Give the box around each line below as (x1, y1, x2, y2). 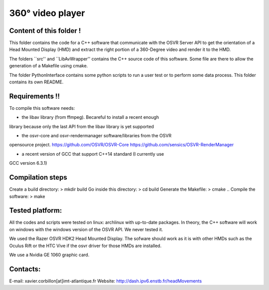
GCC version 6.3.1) (9, 160, 47, 166)
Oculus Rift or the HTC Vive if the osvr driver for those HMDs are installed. (9, 243, 162, 249)
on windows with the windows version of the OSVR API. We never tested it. (9, 226, 163, 232)
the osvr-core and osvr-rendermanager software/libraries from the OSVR (21, 133, 172, 139)
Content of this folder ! (9, 26, 81, 35)
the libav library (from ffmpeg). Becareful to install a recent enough (21, 114, 159, 120)
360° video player (9, 7, 85, 18)
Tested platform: (9, 206, 62, 215)
